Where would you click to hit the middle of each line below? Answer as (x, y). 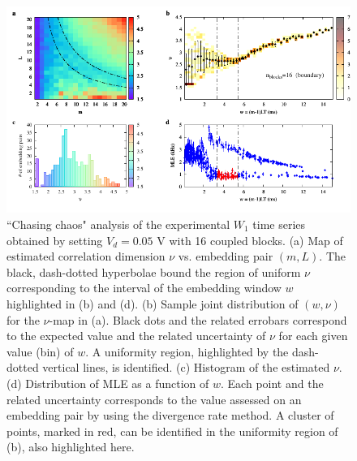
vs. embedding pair (226, 256)
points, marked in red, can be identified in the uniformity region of (172, 431)
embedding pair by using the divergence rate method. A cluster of (170, 415)
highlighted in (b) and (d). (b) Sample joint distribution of (153, 303)
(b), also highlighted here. (71, 447)
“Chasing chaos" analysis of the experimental (118, 224)
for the (23, 319)
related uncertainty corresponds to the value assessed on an (154, 399)
